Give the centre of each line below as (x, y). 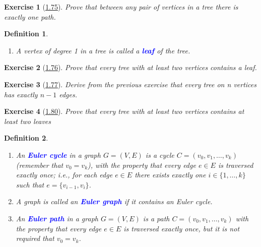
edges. (68, 94)
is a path (156, 218)
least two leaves (28, 121)
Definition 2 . (26, 138)
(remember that (40, 165)
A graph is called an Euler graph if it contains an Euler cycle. (114, 201)
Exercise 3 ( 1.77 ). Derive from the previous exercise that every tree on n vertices (130, 84)
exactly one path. (30, 16)
